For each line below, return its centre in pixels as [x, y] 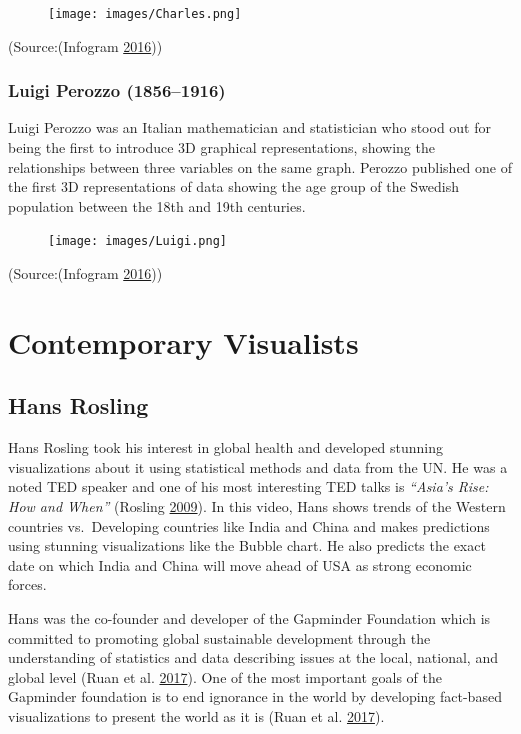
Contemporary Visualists [183, 341]
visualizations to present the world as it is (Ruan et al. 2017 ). [196, 715]
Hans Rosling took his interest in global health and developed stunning [226, 447]
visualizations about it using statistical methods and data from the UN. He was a [258, 466]
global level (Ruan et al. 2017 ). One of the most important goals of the [225, 676]
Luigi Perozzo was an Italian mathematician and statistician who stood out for [249, 127]
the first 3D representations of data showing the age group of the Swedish [234, 186]
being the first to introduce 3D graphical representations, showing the [221, 147]
